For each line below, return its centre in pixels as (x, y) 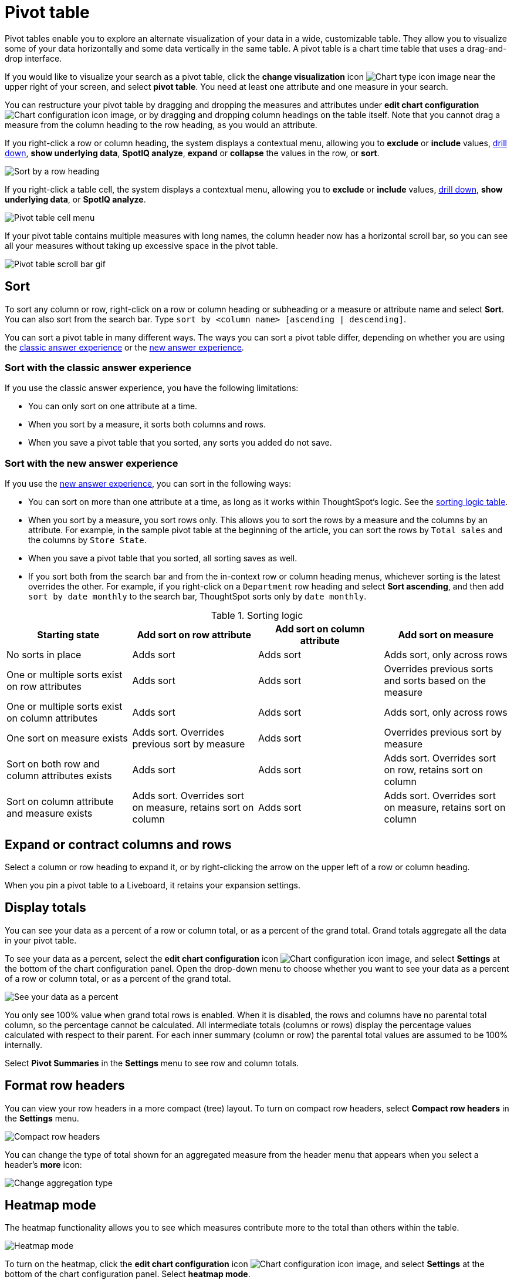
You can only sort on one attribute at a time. (113, 406)
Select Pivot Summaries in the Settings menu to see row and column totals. (152, 1063)
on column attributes (52, 718)
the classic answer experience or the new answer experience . (124, 347)
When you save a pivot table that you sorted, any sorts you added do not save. (180, 443)
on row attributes (44, 687)
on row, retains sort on (433, 770)
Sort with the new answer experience (92, 463)
